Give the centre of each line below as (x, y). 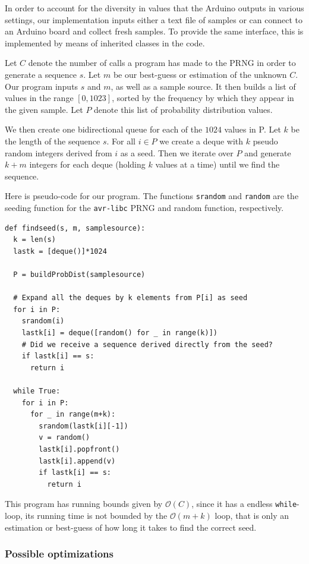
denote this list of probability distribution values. (183, 109)
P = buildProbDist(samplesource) (79, 275)
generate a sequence (41, 74)
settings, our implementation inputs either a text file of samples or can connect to (154, 19)
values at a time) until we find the (217, 164)
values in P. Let (253, 129)
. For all (121, 141)
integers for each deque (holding (87, 164)
